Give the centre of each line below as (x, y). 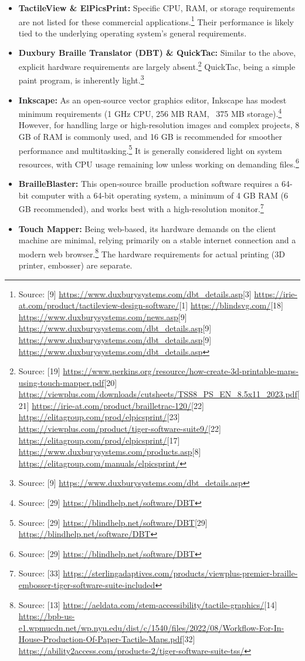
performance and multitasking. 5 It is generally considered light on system (150, 149)
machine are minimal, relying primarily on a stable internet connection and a (157, 240)
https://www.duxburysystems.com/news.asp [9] (103, 316)
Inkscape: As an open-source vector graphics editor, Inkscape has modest (152, 100)
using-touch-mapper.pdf (61, 382)
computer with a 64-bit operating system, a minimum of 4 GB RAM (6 (160, 195)
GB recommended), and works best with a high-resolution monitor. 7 (141, 208)
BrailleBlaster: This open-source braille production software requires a (149, 184)
